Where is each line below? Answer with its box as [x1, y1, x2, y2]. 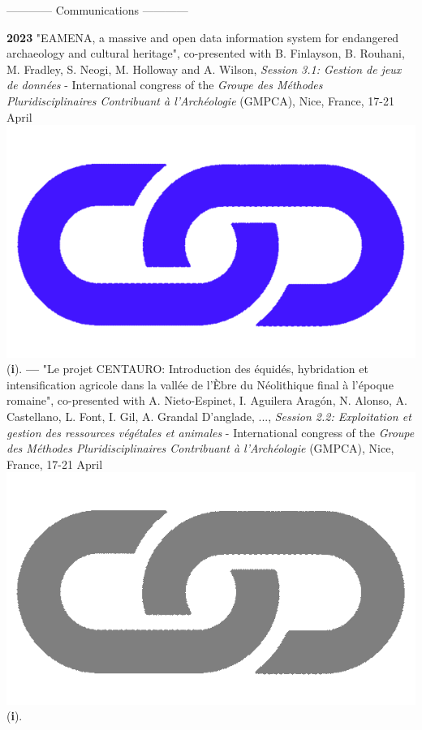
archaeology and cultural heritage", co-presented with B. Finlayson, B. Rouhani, [6, 45, 405, 62]
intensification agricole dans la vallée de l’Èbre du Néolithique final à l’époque [6, 376, 394, 393]
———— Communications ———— [6, 2, 188, 18]
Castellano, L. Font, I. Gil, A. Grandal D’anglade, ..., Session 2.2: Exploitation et [6, 407, 411, 424]
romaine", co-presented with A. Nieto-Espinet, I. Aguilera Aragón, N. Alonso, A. [6, 392, 407, 409]
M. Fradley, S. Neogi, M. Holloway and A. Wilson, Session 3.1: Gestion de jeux [6, 60, 402, 77]
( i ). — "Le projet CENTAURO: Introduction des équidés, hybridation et [6, 360, 368, 377]
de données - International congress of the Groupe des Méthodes [6, 76, 323, 93]
